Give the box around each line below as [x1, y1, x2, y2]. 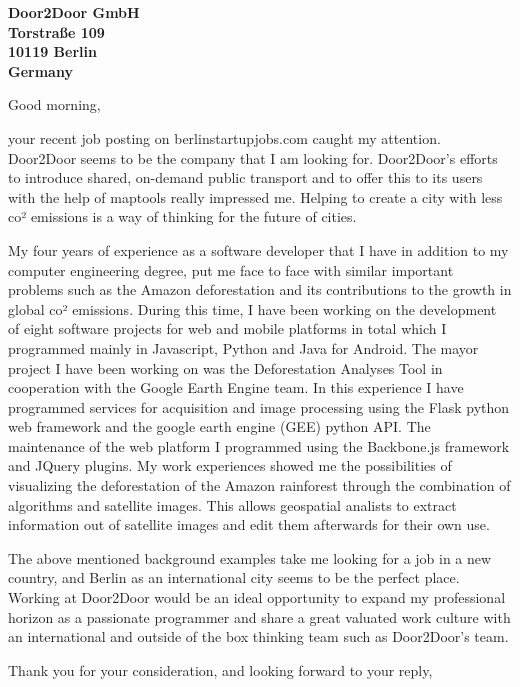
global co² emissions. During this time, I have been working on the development [8, 298, 497, 319]
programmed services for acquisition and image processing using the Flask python [8, 396, 510, 417]
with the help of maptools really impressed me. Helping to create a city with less [8, 186, 503, 207]
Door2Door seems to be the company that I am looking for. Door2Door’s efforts [8, 147, 498, 168]
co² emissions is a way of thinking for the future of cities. [8, 206, 357, 227]
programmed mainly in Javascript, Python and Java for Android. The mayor [8, 337, 479, 358]
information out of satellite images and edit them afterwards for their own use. [8, 514, 490, 535]
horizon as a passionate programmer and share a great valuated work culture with [8, 606, 511, 627]
